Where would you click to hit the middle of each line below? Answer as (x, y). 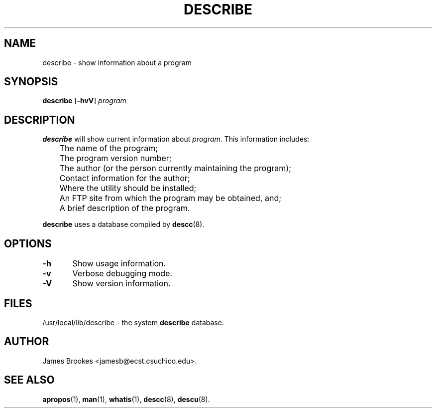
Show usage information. (119, 264)
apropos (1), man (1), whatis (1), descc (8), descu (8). (126, 399)
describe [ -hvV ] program (84, 101)
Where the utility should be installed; (128, 188)
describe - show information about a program (117, 62)
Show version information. (121, 284)
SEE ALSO (29, 380)
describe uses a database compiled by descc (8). (123, 224)
